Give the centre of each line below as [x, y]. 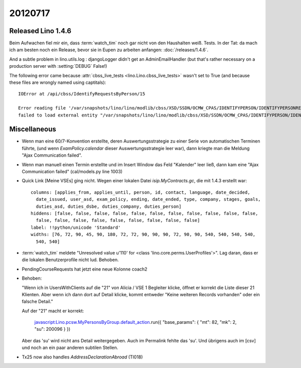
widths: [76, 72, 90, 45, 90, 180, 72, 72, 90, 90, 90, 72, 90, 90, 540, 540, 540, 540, [143, 234]
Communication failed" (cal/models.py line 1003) [72, 172]
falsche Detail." [37, 302]
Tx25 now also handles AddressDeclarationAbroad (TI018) [82, 357]
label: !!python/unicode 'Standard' [76, 227]
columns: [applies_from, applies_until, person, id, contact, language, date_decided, [140, 192]
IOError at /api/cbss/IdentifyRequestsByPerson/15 [82, 94]
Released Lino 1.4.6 [40, 31]
